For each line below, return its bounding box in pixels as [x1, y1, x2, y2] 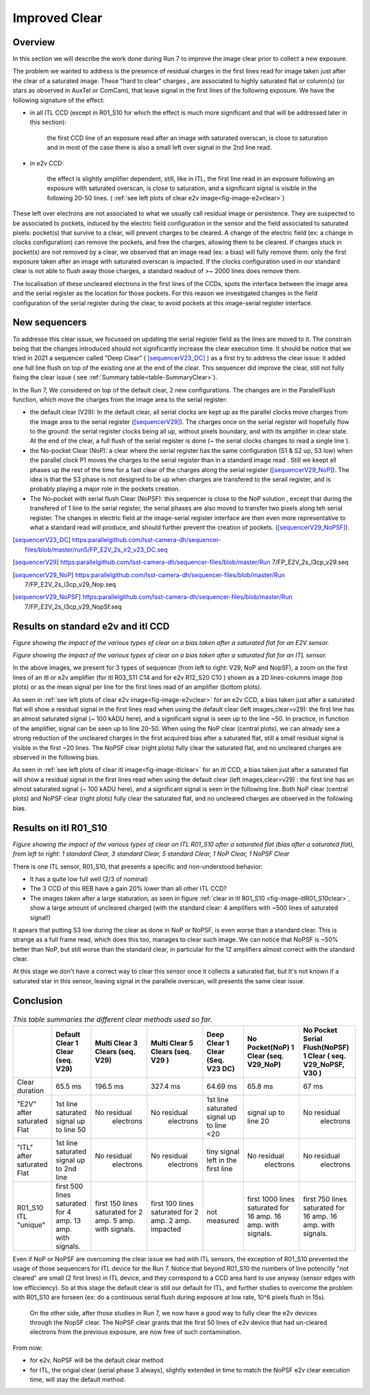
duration [16, 1086, 45, 1095]
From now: [12, 1344, 43, 1352]
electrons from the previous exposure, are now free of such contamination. [29, 1328, 242, 1336]
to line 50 [56, 1125, 86, 1134]
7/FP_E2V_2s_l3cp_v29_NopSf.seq [25, 602, 122, 611]
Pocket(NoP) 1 [247, 1042, 295, 1052]
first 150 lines [95, 1198, 138, 1208]
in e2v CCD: [29, 159, 64, 167]
